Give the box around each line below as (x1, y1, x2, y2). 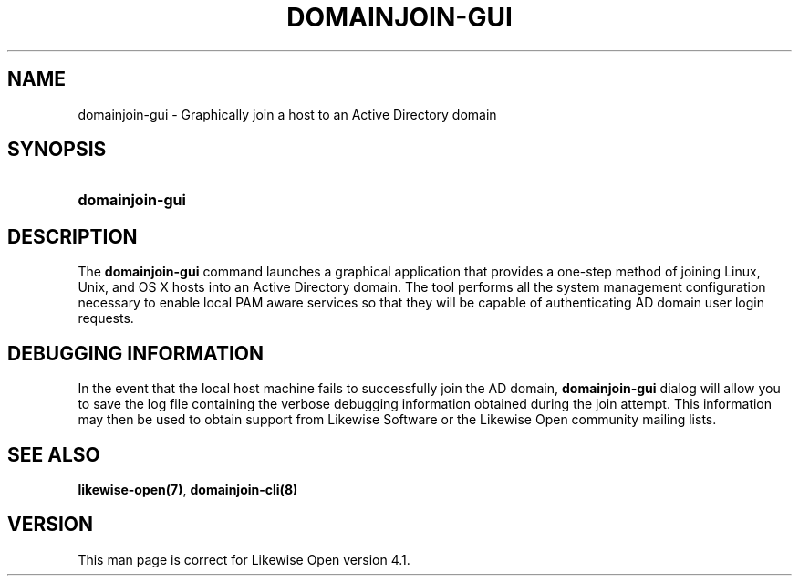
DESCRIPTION (7, 224, 138, 248)
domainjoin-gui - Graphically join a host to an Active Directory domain (78, 106, 497, 122)
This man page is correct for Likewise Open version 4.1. (78, 551, 410, 567)
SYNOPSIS (7, 138, 107, 161)
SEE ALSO (7, 442, 100, 466)
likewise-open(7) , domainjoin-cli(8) (78, 481, 298, 497)
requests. (78, 310, 134, 327)
